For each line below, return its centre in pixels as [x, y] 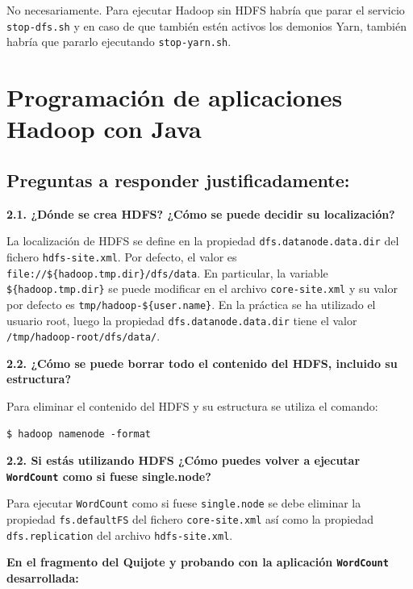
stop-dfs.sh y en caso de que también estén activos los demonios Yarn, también [207, 25]
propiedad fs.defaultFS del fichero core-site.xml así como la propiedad [190, 519]
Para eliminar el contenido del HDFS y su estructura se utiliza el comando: [192, 406]
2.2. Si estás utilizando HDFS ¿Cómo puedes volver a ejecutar [184, 460]
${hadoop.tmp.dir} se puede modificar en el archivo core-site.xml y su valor [202, 288]
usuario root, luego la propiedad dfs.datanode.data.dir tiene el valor [182, 320]
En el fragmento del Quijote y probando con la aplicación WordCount [198, 562]
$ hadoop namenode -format [79, 434]
